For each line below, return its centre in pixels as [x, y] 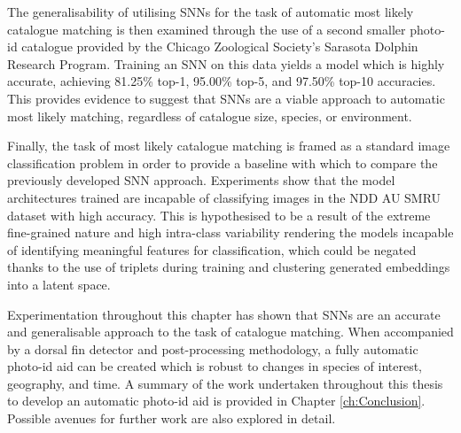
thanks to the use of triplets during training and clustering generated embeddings [229, 267]
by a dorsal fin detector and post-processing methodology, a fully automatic [213, 348]
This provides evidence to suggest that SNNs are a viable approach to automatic [226, 98]
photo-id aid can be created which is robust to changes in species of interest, [215, 366]
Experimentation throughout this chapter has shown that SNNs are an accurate [224, 314]
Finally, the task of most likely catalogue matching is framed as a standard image [229, 146]
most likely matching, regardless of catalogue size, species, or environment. [210, 116]
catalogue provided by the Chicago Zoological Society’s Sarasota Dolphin [220, 46]
